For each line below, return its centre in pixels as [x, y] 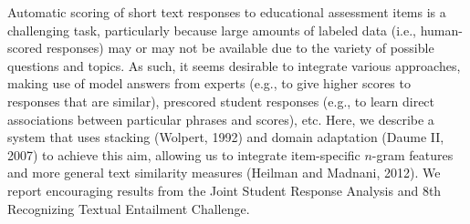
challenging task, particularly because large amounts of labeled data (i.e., [212, 30]
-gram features [413, 154]
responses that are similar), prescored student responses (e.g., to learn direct [221, 101]
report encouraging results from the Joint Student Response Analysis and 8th [225, 190]
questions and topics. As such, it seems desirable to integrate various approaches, [234, 65]
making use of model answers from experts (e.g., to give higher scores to [209, 83]
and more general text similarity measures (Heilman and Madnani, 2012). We [224, 173]
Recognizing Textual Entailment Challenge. [129, 208]
